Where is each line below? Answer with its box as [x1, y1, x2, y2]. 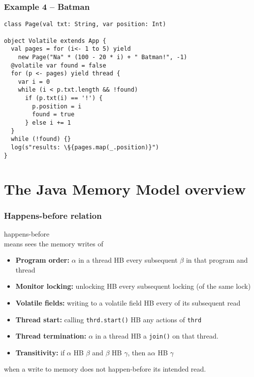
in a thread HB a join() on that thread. [95, 331, 219, 341]
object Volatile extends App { [4, 37, 106, 44]
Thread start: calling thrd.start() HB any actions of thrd [15, 314, 202, 324]
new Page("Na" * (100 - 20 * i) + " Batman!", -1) [18, 53, 188, 61]
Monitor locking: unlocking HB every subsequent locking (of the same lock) [15, 281, 251, 291]
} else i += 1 [25, 119, 71, 127]
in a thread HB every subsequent [78, 255, 178, 265]
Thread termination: [15, 331, 87, 341]
